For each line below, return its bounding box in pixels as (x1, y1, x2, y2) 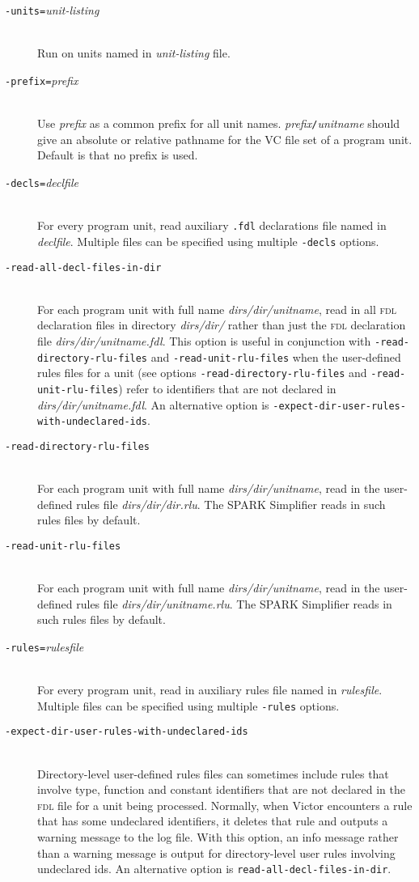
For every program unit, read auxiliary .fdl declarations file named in (37, 217, 387, 234)
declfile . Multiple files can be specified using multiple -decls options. (37, 232, 379, 249)
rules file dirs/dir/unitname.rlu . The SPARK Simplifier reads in (76, 595, 392, 612)
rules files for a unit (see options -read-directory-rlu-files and (37, 364, 367, 381)
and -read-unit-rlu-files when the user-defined (150, 348, 401, 365)
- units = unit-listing (5, 2, 99, 18)
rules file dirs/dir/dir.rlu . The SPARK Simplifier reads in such (76, 495, 386, 512)
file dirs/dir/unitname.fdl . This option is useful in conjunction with (37, 332, 371, 349)
